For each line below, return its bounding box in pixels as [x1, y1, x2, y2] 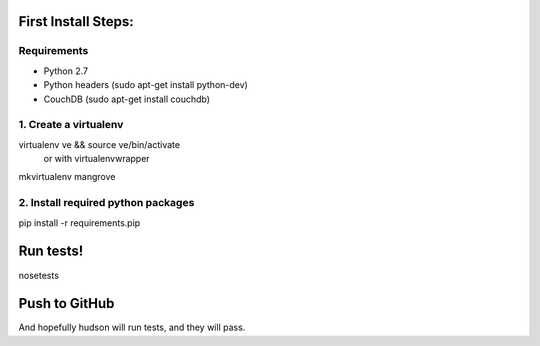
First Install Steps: [18, 13, 134, 30]
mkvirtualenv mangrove [18, 171, 116, 183]
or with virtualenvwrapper [43, 153, 150, 165]
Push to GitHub [18, 295, 115, 312]
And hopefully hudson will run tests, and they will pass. [18, 321, 246, 334]
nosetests [18, 269, 60, 281]
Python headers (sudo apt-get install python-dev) [43, 79, 249, 91]
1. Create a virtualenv [18, 118, 124, 132]
